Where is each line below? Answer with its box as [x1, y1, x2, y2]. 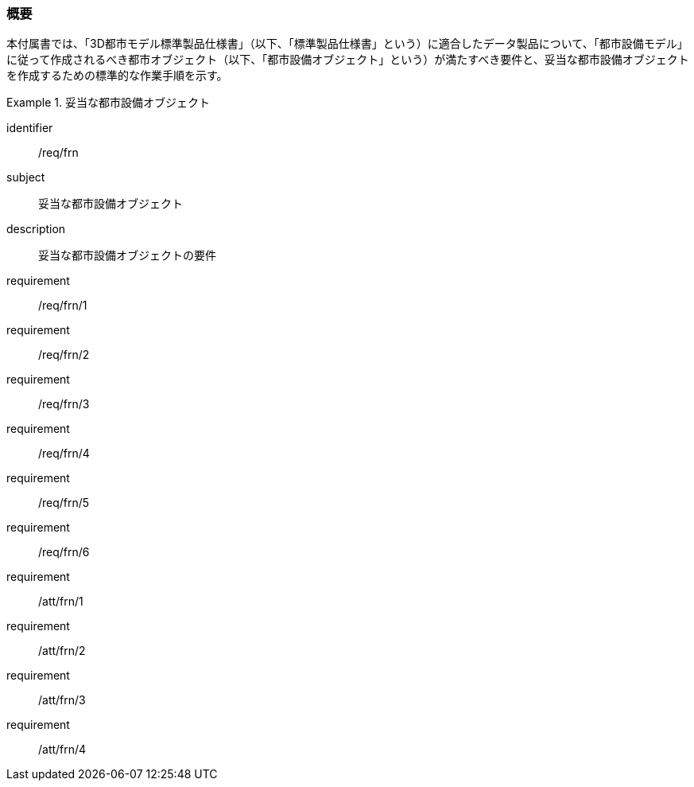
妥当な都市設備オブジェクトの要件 [38, 248, 216, 263]
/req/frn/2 [38, 348, 90, 362]
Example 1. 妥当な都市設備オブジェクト [6, 95, 210, 110]
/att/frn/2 [38, 644, 86, 658]
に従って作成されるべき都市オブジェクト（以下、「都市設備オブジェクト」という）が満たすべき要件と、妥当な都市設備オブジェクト [6, 53, 689, 67]
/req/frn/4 [38, 446, 90, 461]
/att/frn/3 [38, 693, 86, 707]
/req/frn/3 [38, 397, 90, 411]
